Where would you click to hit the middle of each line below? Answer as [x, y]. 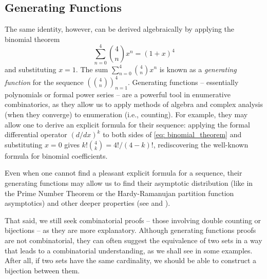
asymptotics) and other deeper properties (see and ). [88, 203]
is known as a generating [198, 69]
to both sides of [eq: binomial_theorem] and [172, 134]
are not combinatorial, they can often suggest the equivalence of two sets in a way [133, 240]
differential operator [36, 134]
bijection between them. [42, 270]
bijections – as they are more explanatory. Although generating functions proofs [130, 230]
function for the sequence [44, 82]
